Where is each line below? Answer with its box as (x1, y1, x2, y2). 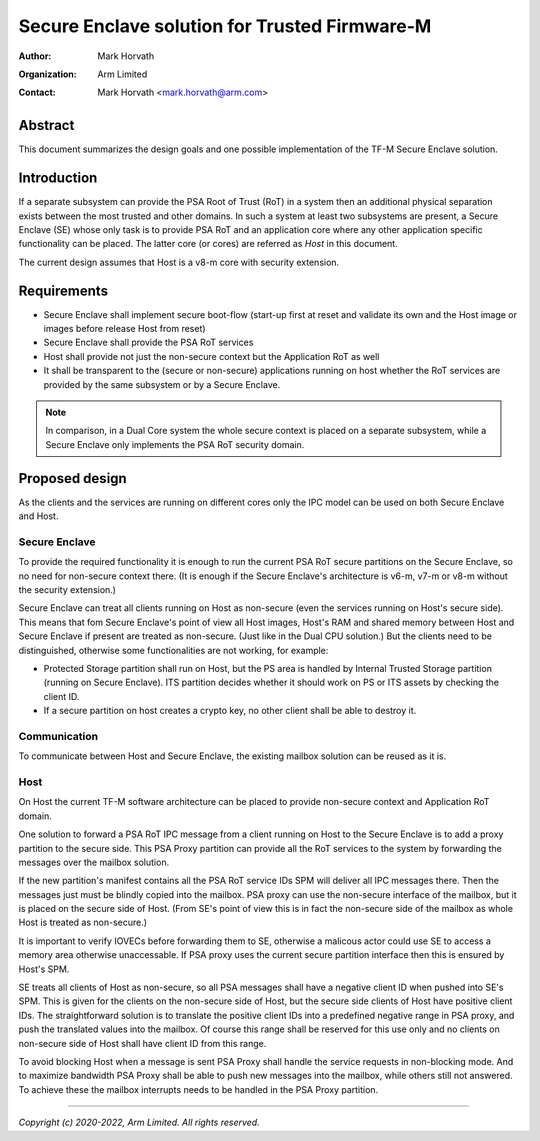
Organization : (18, 68, 77, 80)
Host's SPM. (18, 963, 70, 975)
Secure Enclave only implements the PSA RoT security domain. (45, 438, 305, 450)
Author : (18, 50, 52, 62)
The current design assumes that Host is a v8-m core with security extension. (18, 256, 340, 268)
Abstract (18, 117, 75, 134)
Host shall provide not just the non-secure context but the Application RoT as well (43, 350, 380, 362)
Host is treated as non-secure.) (18, 916, 148, 929)
